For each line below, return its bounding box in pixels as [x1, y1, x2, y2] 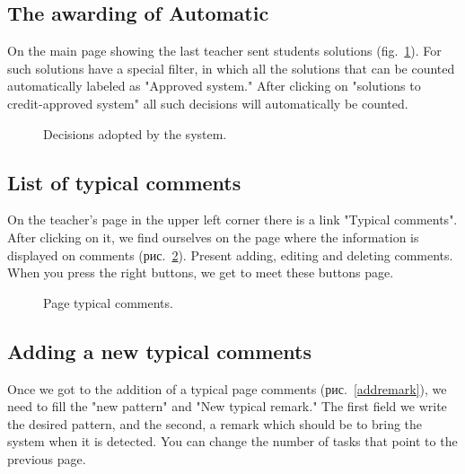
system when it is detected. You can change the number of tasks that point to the [7, 432, 458, 451]
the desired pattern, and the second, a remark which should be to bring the [7, 414, 423, 433]
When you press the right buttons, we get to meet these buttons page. [7, 263, 394, 282]
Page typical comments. [43, 293, 173, 312]
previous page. [7, 449, 86, 468]
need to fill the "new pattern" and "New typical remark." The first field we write [7, 397, 447, 416]
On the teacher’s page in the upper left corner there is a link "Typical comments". [7, 210, 458, 229]
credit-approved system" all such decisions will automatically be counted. [7, 93, 408, 112]
